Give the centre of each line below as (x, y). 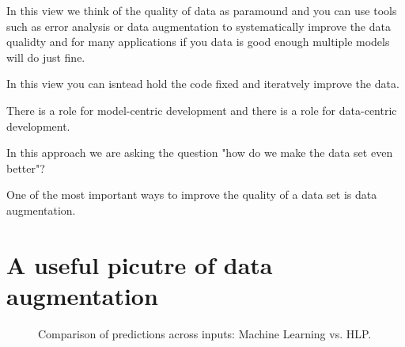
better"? (26, 168)
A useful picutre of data (140, 264)
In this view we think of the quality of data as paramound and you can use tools (202, 10)
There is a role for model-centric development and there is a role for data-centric (202, 110)
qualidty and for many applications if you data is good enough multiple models (198, 42)
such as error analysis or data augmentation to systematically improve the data (199, 26)
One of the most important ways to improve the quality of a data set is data (192, 194)
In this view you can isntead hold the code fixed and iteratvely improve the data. (203, 84)
